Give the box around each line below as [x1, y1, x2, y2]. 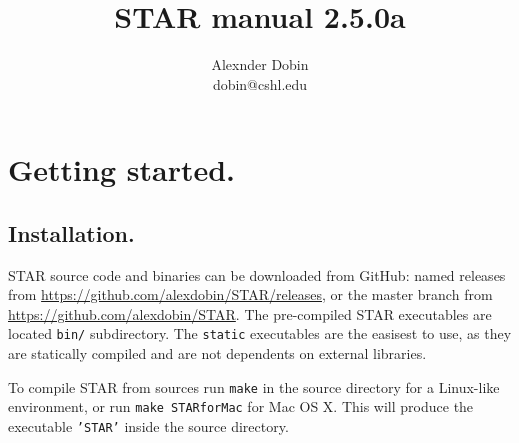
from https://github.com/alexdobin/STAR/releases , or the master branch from [8, 284, 493, 305]
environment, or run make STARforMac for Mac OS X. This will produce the [8, 396, 474, 417]
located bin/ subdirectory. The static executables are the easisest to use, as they [8, 323, 512, 344]
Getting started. [8, 149, 235, 190]
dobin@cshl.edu [212, 73, 308, 94]
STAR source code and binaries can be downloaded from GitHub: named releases [8, 264, 506, 285]
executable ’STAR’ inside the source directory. [8, 416, 289, 437]
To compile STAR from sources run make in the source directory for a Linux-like [8, 376, 500, 397]
